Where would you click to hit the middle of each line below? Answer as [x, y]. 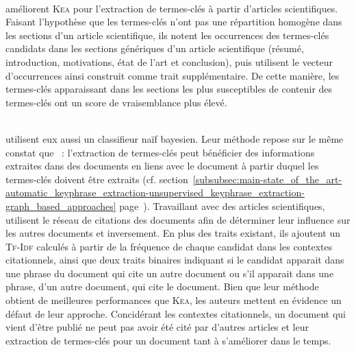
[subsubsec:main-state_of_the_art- [267, 179]
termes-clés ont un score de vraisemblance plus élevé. [116, 102]
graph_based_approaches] [61, 206]
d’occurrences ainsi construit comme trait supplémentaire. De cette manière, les [173, 75]
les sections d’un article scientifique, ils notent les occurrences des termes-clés [167, 35]
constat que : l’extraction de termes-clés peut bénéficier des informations [160, 152]
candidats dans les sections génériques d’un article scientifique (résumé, [155, 48]
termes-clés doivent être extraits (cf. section [97, 179]
